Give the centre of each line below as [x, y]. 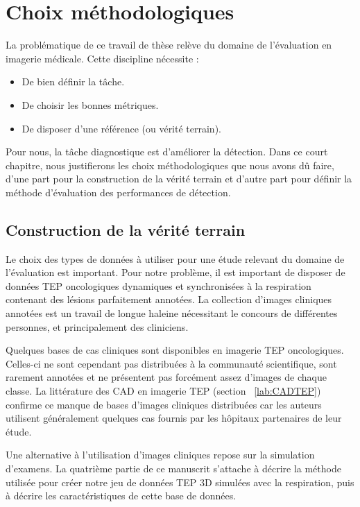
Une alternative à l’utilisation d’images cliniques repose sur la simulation [160, 455]
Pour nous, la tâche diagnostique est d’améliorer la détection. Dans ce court [167, 152]
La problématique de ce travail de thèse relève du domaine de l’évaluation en [169, 45]
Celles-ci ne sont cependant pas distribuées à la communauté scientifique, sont [171, 363]
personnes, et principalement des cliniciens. [97, 326]
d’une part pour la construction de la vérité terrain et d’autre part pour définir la [179, 179]
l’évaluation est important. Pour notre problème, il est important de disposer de [175, 272]
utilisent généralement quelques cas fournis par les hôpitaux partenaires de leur [174, 418]
